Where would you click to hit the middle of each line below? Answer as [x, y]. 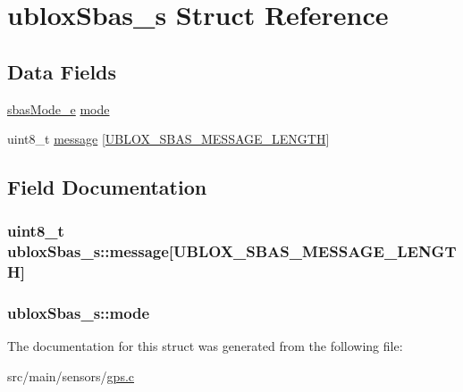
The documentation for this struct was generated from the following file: [205, 346]
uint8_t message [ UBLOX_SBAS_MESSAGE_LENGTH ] [168, 139]
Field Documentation [107, 187]
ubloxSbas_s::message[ [91, 251]
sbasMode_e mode [59, 108]
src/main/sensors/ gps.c [71, 376]
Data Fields [62, 71]
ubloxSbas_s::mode [79, 313]
